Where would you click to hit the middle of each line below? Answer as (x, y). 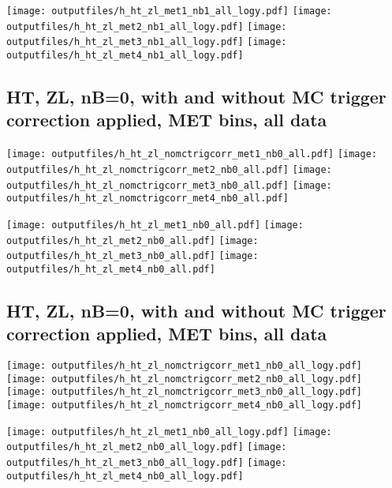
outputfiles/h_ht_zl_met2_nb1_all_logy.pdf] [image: (147, 26)
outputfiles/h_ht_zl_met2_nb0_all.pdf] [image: (133, 240)
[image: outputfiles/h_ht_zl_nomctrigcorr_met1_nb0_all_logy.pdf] (185, 366)
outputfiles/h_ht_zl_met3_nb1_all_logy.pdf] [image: (147, 42)
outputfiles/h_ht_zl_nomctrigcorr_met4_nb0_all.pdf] (147, 199)
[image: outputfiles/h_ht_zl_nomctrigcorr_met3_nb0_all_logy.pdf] (185, 392)
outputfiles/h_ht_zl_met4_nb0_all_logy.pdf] (125, 476)
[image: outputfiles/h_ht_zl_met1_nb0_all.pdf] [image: (155, 225)
